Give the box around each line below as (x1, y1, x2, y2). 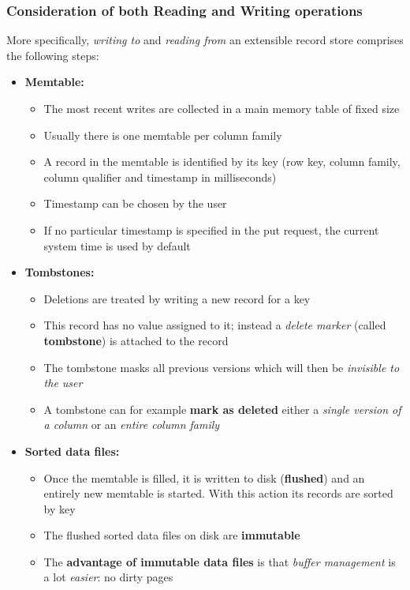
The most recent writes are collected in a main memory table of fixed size (43, 100, 400, 116)
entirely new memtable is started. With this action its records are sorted (43, 485, 393, 502)
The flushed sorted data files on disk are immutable (43, 527, 300, 543)
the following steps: (6, 47, 99, 63)
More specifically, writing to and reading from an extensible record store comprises (6, 32, 404, 48)
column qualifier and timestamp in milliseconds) (43, 168, 277, 185)
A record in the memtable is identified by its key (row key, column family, (43, 153, 401, 170)
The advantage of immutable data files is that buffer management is (43, 553, 396, 569)
